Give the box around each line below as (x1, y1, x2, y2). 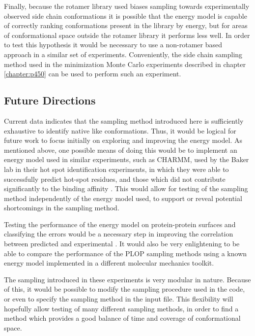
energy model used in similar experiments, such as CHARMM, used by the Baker (4, 154, 249, 165)
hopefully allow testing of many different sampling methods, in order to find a (4, 303, 239, 313)
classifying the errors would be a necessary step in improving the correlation (4, 229, 233, 239)
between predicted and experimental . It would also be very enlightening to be (4, 238, 240, 249)
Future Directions (4, 93, 96, 108)
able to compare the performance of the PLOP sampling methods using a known (4, 248, 247, 258)
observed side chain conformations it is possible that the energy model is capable (4, 10, 247, 21)
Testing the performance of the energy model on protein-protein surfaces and (4, 219, 236, 229)
